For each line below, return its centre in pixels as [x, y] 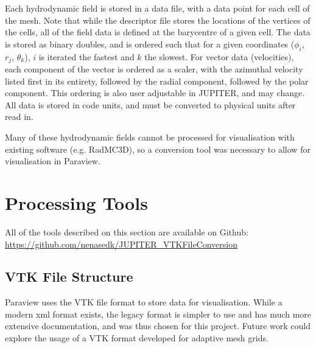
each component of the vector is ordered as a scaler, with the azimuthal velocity [154, 69]
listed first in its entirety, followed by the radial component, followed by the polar [157, 81]
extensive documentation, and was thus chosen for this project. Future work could [158, 326]
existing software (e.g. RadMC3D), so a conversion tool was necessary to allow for [158, 149]
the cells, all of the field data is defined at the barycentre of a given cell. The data [158, 32]
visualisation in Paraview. [53, 161]
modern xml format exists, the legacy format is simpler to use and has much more [158, 314]
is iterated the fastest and [86, 56]
